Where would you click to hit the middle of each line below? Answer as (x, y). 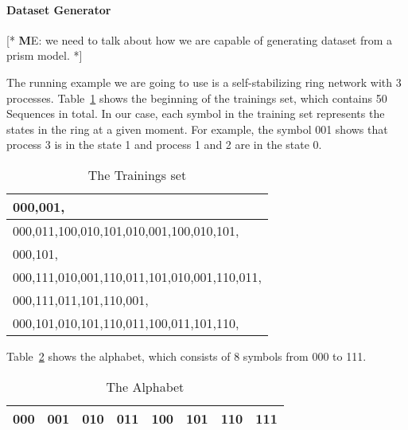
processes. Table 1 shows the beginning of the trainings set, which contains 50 (197, 98)
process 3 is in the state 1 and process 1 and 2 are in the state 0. (164, 145)
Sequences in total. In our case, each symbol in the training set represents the (196, 113)
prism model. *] (45, 55)
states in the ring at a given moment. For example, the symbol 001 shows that (197, 129)
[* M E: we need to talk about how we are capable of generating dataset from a (200, 39)
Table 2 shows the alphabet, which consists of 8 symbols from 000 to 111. (187, 356)
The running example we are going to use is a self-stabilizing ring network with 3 (204, 82)
